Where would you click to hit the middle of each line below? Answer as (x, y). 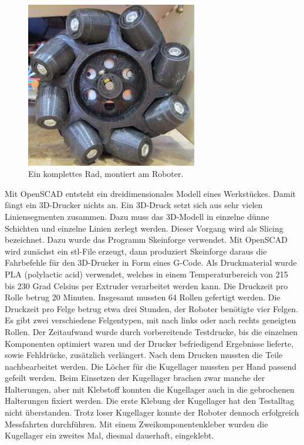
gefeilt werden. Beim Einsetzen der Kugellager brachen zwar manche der (135, 378)
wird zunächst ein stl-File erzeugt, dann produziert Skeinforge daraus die (136, 251)
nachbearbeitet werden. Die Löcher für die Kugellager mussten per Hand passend (151, 366)
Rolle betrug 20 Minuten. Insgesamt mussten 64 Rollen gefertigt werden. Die (143, 297)
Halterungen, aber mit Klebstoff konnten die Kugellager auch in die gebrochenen (150, 389)
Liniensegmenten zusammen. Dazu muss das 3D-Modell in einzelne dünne (137, 216)
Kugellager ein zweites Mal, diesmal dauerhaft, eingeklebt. (109, 435)
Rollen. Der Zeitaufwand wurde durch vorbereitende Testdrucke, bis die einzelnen (151, 331)
